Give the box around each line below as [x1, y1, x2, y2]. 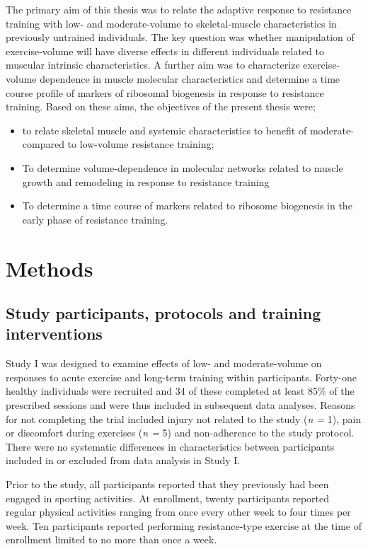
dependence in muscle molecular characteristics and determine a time [40, 71, 340, 86]
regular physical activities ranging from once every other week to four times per [6, 504, 351, 519]
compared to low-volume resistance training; [22, 137, 214, 151]
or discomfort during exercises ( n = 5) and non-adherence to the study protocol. [6, 425, 355, 440]
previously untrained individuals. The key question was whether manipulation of [6, 30, 355, 45]
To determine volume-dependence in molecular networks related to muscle [22, 160, 343, 175]
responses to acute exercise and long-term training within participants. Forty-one [6, 369, 357, 384]
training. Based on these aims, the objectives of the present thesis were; [6, 99, 316, 114]
